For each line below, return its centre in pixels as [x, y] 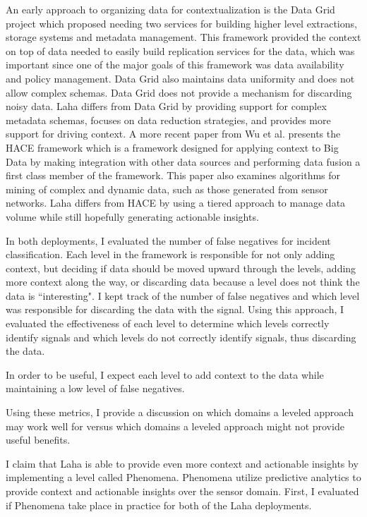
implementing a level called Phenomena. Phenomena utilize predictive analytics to [183, 477]
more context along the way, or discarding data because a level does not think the [183, 282]
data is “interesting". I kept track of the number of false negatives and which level [183, 295]
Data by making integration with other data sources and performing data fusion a [183, 161]
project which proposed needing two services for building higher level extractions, [181, 23]
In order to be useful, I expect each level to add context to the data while [165, 374]
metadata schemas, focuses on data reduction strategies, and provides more [168, 120]
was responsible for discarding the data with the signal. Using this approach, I [175, 309]
